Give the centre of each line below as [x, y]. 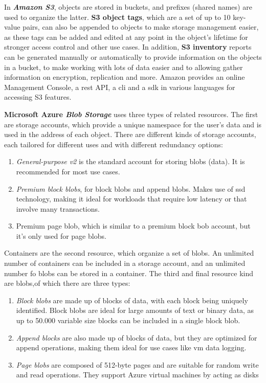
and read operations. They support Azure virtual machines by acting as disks [137, 375]
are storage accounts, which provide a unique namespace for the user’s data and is [133, 124]
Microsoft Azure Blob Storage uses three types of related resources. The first [131, 114]
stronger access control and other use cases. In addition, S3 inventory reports [128, 47]
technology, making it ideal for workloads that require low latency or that [131, 199]
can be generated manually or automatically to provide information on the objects [133, 57]
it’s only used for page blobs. [61, 235]
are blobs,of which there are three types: [67, 283]
